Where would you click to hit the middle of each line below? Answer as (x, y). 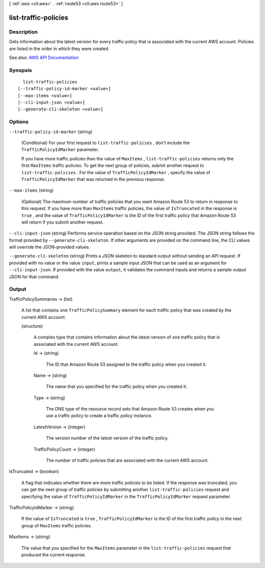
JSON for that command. (34, 277)
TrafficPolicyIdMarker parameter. (60, 150)
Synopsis (20, 70)
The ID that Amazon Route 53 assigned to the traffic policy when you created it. (126, 364)
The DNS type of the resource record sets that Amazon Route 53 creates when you (130, 409)
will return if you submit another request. (63, 222)
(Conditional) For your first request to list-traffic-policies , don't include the (106, 143)
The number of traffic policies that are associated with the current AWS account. (127, 461)
